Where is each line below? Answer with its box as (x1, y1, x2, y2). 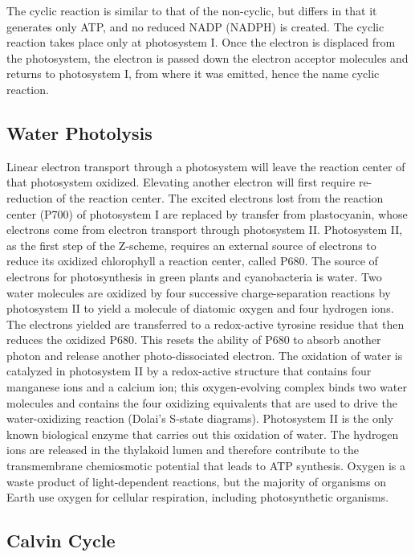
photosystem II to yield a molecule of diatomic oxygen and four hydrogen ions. (6, 300, 394, 317)
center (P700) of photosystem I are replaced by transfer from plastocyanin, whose (6, 205, 408, 222)
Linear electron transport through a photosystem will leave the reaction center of (6, 158, 405, 174)
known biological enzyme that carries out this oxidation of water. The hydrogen (6, 425, 399, 442)
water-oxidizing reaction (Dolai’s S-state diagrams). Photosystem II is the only (6, 410, 394, 427)
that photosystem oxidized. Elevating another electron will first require (6, 174, 356, 190)
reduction (6, 189, 53, 206)
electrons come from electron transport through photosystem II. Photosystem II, (6, 221, 403, 238)
